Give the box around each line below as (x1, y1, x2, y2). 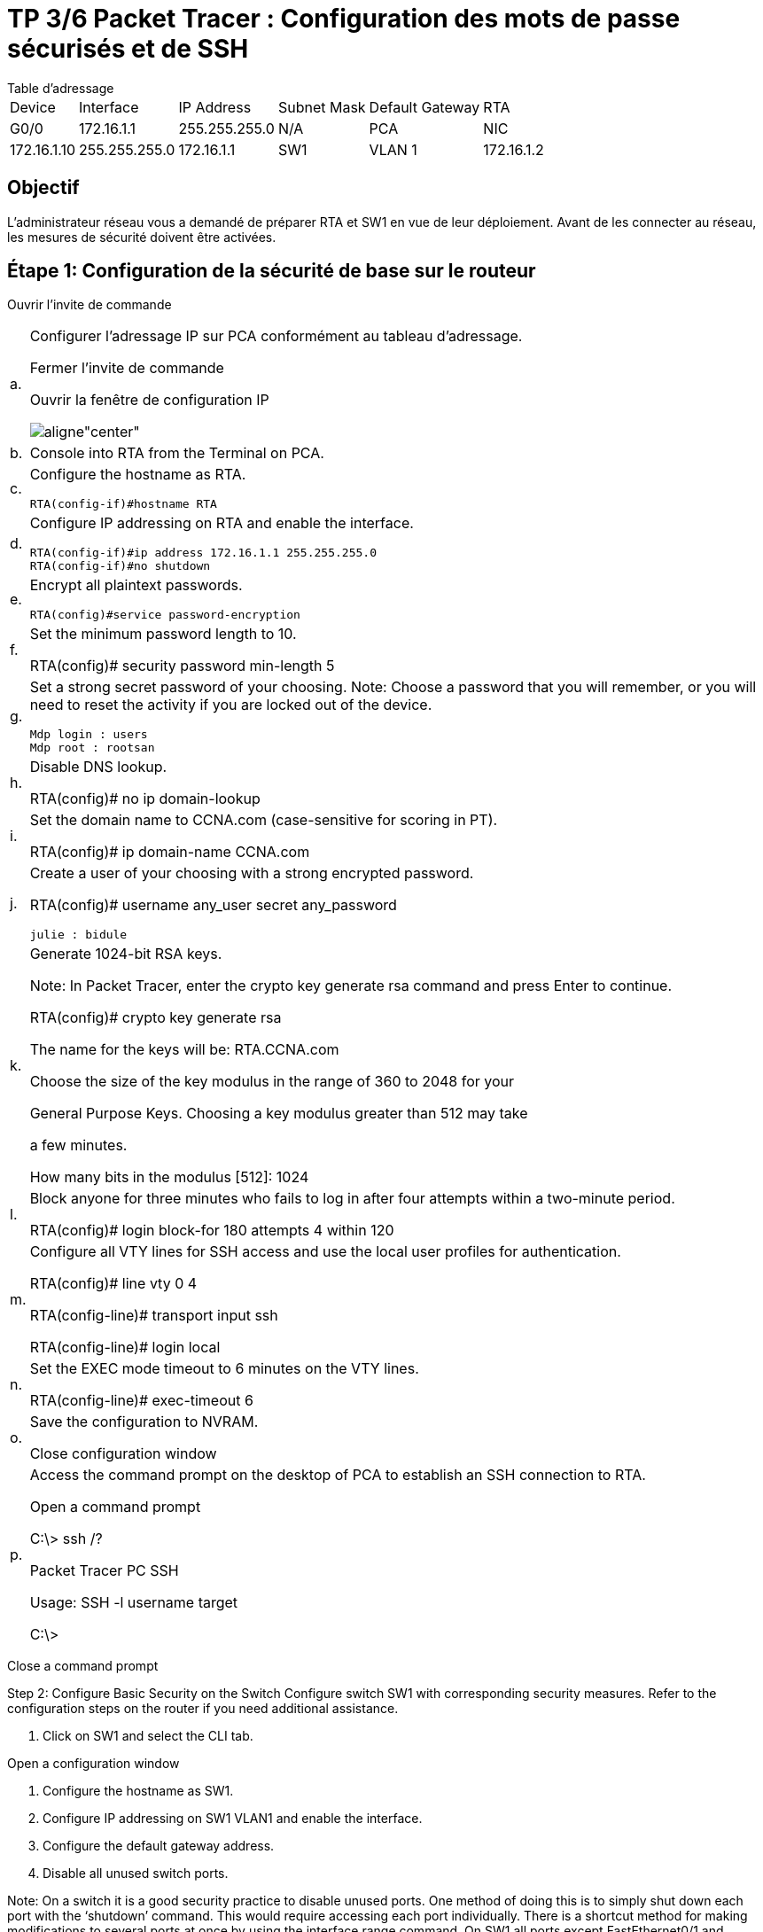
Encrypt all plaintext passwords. (29, 576, 243, 595)
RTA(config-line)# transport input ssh (29, 1306, 278, 1325)
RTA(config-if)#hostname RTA (29, 497, 217, 511)
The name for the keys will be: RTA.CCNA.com (29, 1040, 339, 1059)
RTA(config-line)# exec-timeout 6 (29, 1391, 253, 1410)
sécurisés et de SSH (7, 34, 249, 64)
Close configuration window (29, 1445, 217, 1463)
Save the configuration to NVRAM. (29, 1413, 259, 1431)
